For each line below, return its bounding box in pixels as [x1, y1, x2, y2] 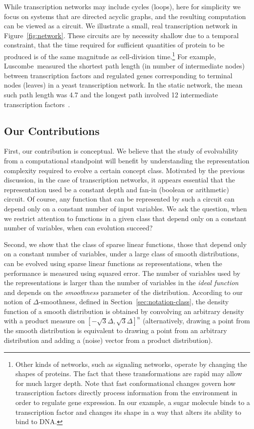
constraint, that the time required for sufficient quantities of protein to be [4, 40, 225, 50]
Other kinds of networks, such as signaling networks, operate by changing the [15, 359, 247, 369]
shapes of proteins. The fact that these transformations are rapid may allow [15, 368, 242, 379]
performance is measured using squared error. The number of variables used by [4, 268, 240, 278]
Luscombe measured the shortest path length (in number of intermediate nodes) [4, 61, 245, 71]
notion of [4, 296, 31, 307]
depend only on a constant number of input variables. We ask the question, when [4, 203, 247, 213]
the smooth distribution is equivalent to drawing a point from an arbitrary [4, 325, 227, 336]
